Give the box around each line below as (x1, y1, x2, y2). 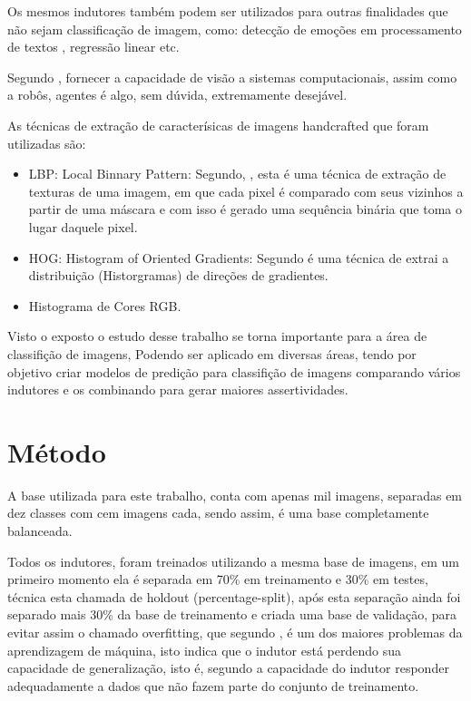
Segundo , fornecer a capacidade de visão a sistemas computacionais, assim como (7, 67, 457, 86)
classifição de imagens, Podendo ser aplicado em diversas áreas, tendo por (7, 344, 417, 363)
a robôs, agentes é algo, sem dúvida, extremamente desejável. (7, 85, 348, 104)
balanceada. (7, 521, 73, 540)
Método (7, 433, 106, 470)
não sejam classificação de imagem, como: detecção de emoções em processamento (7, 19, 462, 38)
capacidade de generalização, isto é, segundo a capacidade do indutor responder (7, 658, 449, 677)
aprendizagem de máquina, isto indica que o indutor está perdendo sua (7, 640, 401, 659)
